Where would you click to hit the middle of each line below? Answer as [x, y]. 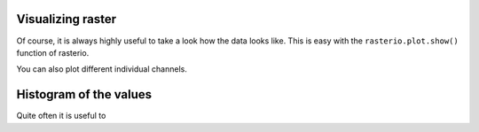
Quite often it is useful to [61, 116]
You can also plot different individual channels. [102, 69]
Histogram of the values [84, 94]
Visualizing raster [67, 19]
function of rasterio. [53, 52]
